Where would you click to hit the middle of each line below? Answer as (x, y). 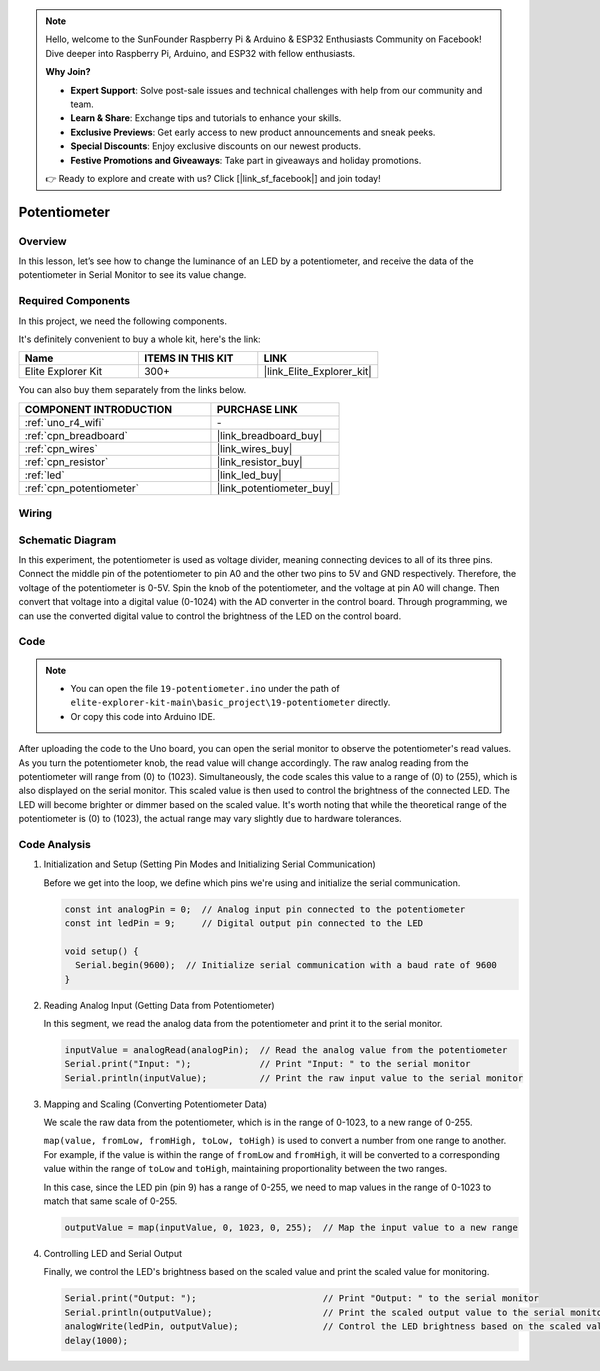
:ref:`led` (44, 475)
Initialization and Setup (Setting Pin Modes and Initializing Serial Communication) (210, 864)
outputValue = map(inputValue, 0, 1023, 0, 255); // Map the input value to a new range (291, 1228)
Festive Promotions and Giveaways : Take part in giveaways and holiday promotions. (246, 160)
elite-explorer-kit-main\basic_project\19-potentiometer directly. (230, 702)
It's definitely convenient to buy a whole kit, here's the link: (139, 339)
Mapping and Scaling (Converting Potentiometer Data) (155, 1104)
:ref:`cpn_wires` (61, 448)
